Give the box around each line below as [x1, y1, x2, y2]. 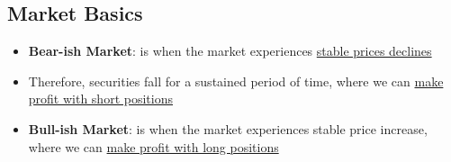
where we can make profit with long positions [28, 137, 279, 156]
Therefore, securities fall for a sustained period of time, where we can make [28, 71, 444, 90]
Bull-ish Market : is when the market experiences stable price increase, [28, 119, 428, 138]
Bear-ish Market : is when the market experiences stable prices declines [28, 41, 432, 60]
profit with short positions [28, 89, 173, 108]
